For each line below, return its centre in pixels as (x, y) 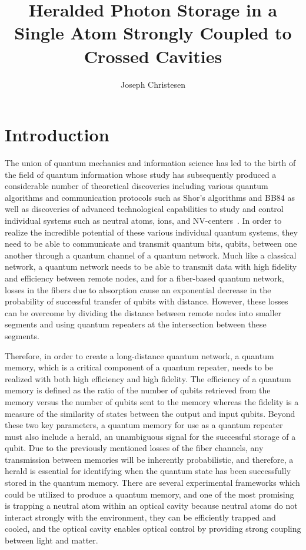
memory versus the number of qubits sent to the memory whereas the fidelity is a (152, 401)
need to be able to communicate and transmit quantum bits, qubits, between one (151, 243)
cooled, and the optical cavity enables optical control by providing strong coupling (153, 529)
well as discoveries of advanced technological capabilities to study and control (144, 209)
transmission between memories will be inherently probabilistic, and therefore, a (149, 459)
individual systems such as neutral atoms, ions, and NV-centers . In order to (143, 220)
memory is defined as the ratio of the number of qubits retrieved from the (138, 390)
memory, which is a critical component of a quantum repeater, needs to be (139, 367)
